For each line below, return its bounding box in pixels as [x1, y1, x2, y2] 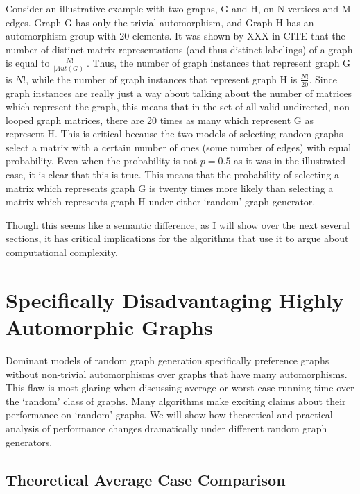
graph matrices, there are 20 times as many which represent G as [37, 112, 314, 127]
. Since [309, 71, 337, 86]
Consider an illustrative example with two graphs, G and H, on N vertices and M [6, 1, 351, 15]
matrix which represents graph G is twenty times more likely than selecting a [6, 180, 334, 195]
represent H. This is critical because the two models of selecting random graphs [6, 126, 343, 141]
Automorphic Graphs [6, 313, 213, 341]
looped [6, 112, 34, 127]
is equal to [6, 56, 50, 70]
